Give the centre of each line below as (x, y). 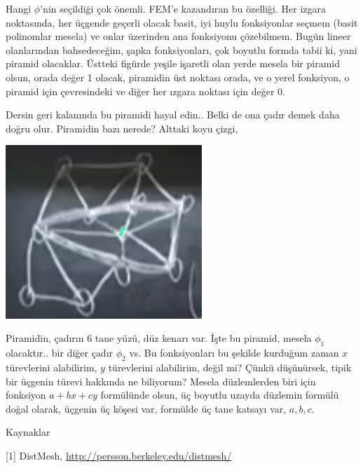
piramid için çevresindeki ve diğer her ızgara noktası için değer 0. (145, 91)
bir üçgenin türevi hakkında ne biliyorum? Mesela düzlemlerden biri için (161, 381)
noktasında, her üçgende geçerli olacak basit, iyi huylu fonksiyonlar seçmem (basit (182, 22)
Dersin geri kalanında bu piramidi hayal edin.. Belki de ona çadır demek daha (173, 115)
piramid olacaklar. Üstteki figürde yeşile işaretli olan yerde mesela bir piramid (173, 63)
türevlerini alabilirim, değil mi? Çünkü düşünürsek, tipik (230, 367)
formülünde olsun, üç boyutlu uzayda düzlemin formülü (220, 395)
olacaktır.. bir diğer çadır (60, 353)
